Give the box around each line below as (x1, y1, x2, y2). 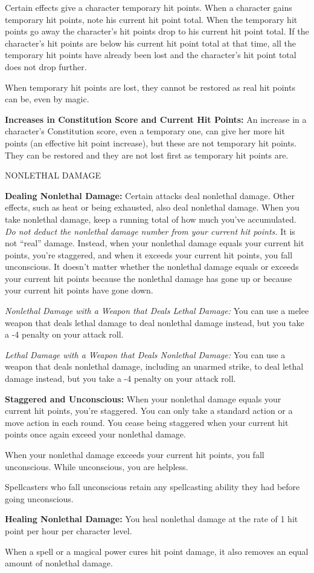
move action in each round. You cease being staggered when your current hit (5, 416, 289, 428)
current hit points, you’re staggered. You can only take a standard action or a (5, 404, 293, 417)
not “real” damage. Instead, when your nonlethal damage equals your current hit (5, 237, 304, 249)
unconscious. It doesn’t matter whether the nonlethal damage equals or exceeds (5, 260, 299, 273)
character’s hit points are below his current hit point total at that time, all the (5, 36, 296, 49)
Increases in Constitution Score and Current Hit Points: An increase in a (5, 113, 307, 125)
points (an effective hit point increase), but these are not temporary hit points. (5, 136, 297, 149)
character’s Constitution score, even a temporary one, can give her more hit (5, 125, 285, 137)
